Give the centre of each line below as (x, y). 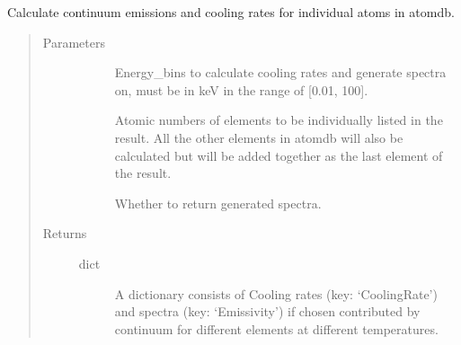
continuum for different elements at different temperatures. (276, 328)
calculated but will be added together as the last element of (279, 155)
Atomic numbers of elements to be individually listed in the (279, 120)
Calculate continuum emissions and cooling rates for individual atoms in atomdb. (231, 12)
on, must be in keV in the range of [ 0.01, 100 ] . (241, 89)
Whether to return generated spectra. (218, 203)
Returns (65, 233)
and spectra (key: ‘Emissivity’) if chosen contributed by (267, 311)
